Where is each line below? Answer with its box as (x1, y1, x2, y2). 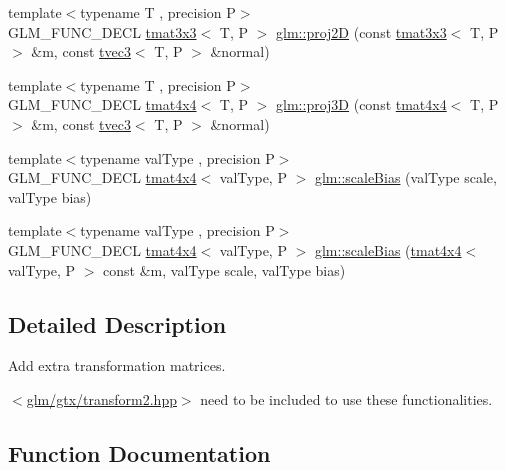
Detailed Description (8, 308, 227, 339)
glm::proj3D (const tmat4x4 (276, 94, 447, 115)
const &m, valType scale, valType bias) (103, 259, 346, 280)
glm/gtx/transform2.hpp (26, 388, 177, 409)
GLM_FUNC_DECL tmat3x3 (8, 21, 197, 42)
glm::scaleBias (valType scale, (314, 167, 497, 188)
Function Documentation (8, 437, 271, 468)
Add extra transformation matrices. (8, 355, 226, 376)
